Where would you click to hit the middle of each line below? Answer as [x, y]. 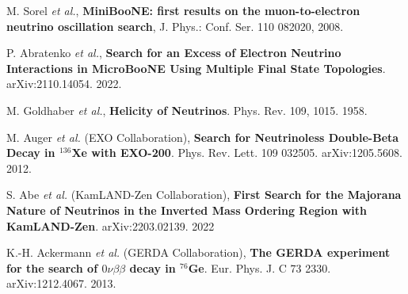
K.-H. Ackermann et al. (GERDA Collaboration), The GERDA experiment [198, 252]
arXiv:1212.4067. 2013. [61, 283]
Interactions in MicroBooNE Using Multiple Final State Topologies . [196, 68]
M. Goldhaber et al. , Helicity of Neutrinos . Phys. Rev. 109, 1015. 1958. [187, 110]
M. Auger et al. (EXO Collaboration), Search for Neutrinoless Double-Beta [203, 137]
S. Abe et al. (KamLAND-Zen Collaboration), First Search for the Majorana [204, 195]
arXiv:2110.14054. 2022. [64, 84]
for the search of [52, 267]
